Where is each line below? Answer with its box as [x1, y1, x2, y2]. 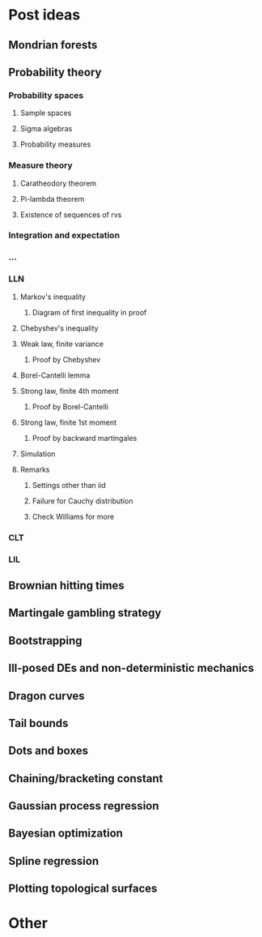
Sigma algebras [19, 124, 73, 134]
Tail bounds [8, 716, 69, 730]
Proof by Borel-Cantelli [32, 401, 109, 411]
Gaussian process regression [8, 799, 159, 813]
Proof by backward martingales [32, 433, 137, 443]
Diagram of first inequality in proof [32, 307, 147, 317]
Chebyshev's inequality [19, 323, 99, 333]
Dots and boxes [8, 744, 89, 758]
